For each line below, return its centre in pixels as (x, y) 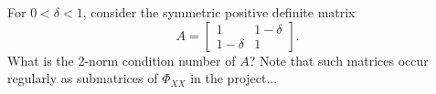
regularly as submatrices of (83, 78)
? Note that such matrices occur (339, 60)
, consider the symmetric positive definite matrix (219, 12)
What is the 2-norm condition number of (122, 60)
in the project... (234, 78)
